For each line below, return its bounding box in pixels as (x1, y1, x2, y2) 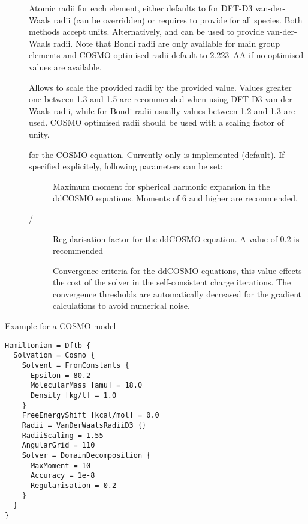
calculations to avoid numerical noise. (53, 299, 190, 312)
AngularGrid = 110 (22, 441, 95, 450)
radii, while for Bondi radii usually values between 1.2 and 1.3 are (53, 104, 295, 117)
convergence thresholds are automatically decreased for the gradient (53, 287, 302, 300)
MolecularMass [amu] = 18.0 (30, 381, 143, 390)
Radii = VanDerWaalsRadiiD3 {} (22, 421, 147, 430)
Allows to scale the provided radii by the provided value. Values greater (29, 81, 292, 93)
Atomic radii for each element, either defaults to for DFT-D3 (29, 2, 253, 14)
